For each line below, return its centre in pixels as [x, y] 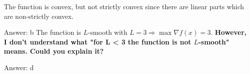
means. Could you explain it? [54, 51]
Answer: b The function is [43, 32]
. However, [228, 32]
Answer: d [19, 67]
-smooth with [108, 32]
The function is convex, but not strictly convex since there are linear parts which [124, 6]
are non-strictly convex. [39, 16]
